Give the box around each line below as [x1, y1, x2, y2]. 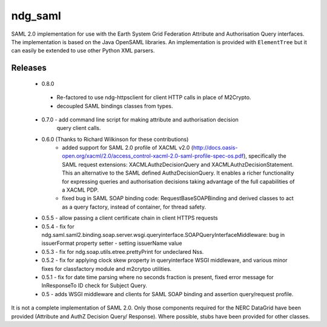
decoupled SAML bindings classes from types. [56, 102, 173, 109]
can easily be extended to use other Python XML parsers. [11, 47, 155, 54]
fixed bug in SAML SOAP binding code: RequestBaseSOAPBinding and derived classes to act [62, 195, 294, 202]
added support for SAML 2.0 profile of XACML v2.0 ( [62, 144, 194, 151]
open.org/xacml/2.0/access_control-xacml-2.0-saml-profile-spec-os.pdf [62, 152, 244, 160]
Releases [11, 63, 47, 73]
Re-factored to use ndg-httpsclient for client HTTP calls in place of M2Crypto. [56, 94, 251, 101]
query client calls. [56, 125, 101, 132]
